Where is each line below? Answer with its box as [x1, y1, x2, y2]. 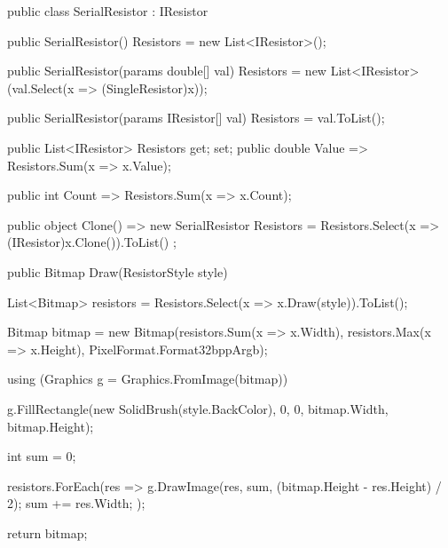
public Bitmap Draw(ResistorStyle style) [7, 262, 228, 281]
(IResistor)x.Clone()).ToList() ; [7, 233, 177, 251]
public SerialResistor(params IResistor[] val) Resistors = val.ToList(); [7, 108, 385, 127]
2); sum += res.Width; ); [7, 494, 145, 512]
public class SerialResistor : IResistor [7, 2, 208, 20]
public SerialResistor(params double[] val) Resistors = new [7, 61, 326, 80]
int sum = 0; [7, 447, 76, 465]
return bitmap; [7, 523, 88, 542]
